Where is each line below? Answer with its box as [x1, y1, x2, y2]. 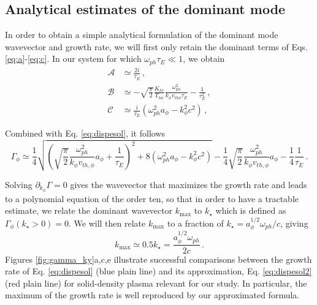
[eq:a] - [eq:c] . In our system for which [5, 52, 142, 65]
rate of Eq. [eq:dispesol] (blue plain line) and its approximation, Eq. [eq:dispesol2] [5, 265, 312, 277]
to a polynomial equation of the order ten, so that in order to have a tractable [5, 192, 299, 205]
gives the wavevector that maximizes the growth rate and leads [70, 178, 307, 191]
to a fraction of [167, 216, 224, 229]
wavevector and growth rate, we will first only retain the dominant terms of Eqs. [5, 40, 308, 53]
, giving [280, 216, 308, 229]
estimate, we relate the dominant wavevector [5, 204, 173, 217]
